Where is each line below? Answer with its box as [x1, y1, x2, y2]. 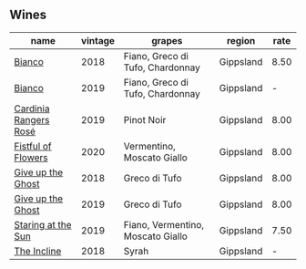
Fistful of [14, 140, 52, 152]
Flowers [14, 150, 48, 163]
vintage [80, 34, 116, 47]
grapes [151, 34, 183, 47]
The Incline [14, 244, 62, 257]
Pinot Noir [123, 113, 167, 126]
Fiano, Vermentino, [123, 218, 205, 231]
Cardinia [14, 102, 50, 115]
